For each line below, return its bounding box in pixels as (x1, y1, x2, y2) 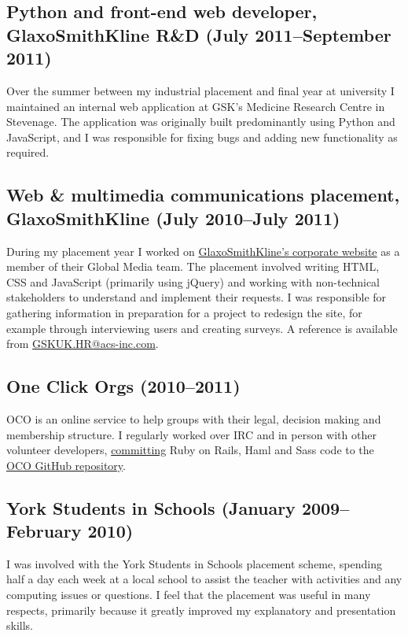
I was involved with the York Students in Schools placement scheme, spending (6, 555, 382, 571)
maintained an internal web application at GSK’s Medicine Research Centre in (6, 98, 385, 114)
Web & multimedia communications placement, (6, 183, 400, 207)
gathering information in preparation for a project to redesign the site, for (6, 304, 362, 320)
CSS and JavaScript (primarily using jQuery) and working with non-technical (6, 273, 380, 290)
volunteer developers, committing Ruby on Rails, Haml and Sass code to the (6, 442, 374, 458)
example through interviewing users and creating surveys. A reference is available (6, 320, 398, 336)
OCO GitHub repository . (6, 457, 126, 473)
